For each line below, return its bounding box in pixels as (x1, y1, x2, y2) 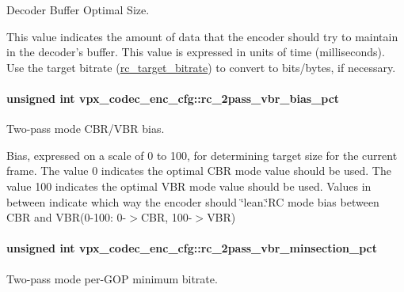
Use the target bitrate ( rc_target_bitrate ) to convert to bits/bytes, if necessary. (6, 59, 396, 75)
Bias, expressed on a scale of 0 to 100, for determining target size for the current (6, 146, 398, 163)
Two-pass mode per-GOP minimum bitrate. (6, 270, 218, 286)
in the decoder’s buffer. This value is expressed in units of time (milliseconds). (6, 44, 385, 60)
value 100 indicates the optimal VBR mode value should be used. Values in (6, 177, 372, 194)
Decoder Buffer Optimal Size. (6, 2, 150, 17)
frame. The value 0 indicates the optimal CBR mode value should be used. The (6, 162, 391, 179)
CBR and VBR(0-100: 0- (6, 209, 127, 226)
